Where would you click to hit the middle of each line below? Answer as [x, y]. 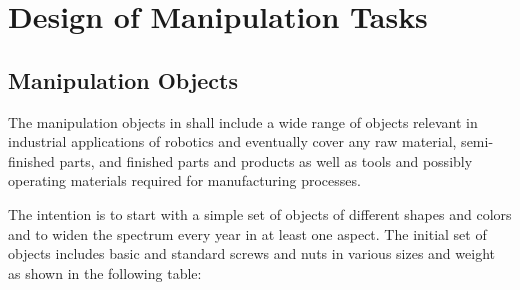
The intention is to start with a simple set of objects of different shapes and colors [260, 213]
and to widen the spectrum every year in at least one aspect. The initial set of [247, 233]
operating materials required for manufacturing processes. [184, 180]
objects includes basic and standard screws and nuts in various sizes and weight [251, 253]
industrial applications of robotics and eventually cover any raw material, [232, 141]
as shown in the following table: [105, 272]
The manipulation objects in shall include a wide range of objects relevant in [243, 121]
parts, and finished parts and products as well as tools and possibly [266, 160]
